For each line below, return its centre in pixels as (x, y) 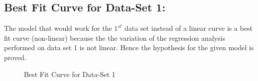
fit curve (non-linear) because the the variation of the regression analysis (115, 38)
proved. (15, 57)
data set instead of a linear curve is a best (188, 28)
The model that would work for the (58, 28)
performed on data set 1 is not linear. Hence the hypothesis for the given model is (129, 47)
